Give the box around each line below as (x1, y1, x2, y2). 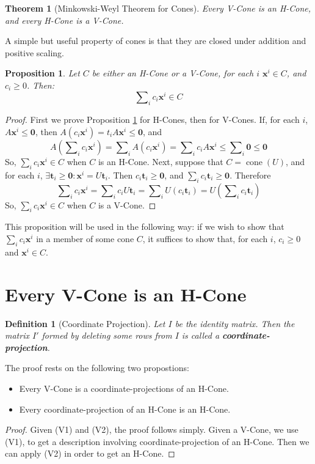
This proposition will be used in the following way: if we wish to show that (5, 220, 284, 233)
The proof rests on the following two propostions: (5, 361, 189, 374)
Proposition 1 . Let (5, 67, 80, 79)
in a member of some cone (36, 232, 134, 245)
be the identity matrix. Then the (175, 317, 295, 330)
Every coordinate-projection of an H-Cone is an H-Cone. (19, 402, 231, 415)
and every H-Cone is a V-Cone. (5, 13, 124, 26)
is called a (181, 329, 220, 342)
